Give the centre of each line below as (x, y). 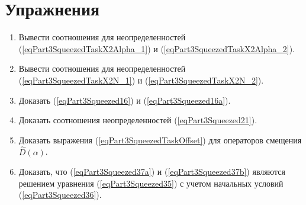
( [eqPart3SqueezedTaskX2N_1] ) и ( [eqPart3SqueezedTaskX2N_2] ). (141, 80)
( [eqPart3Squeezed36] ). (60, 195)
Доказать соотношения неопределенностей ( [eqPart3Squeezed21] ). (138, 120)
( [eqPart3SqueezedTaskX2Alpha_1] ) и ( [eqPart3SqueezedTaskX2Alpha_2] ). (157, 48)
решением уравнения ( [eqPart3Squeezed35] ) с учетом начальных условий (151, 183)
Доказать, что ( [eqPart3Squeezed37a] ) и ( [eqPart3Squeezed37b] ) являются (152, 172)
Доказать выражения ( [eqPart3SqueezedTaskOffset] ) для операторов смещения (160, 140)
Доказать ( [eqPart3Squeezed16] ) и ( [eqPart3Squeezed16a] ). (125, 100)
